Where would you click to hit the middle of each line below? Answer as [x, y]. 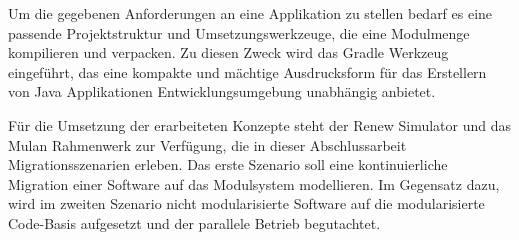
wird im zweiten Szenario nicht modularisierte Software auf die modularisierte [246, 203]
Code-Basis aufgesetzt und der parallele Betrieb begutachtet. [194, 222]
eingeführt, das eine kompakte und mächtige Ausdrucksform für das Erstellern [247, 71]
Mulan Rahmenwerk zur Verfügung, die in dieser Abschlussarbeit [207, 144]
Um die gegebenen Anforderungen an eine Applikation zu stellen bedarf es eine [250, 13]
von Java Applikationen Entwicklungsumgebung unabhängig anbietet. [222, 91]
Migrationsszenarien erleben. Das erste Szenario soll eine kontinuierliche [228, 164]
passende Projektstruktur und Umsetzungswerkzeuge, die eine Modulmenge [239, 32]
